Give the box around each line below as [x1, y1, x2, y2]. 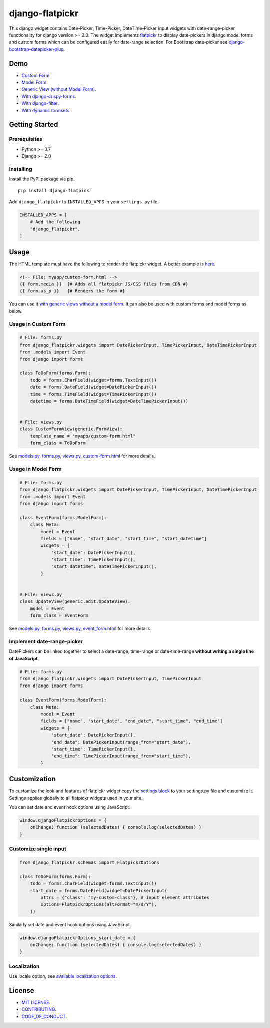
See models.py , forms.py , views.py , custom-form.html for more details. [9, 453, 155, 459]
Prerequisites [9, 136, 42, 143]
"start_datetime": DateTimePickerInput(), [51, 564, 157, 569]
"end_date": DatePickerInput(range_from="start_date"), [51, 739, 191, 745]
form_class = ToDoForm [30, 440, 86, 446]
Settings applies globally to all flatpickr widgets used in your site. [9, 795, 143, 801]
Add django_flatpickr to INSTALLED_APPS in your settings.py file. [9, 199, 159, 205]
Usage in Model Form [9, 466, 62, 472]
